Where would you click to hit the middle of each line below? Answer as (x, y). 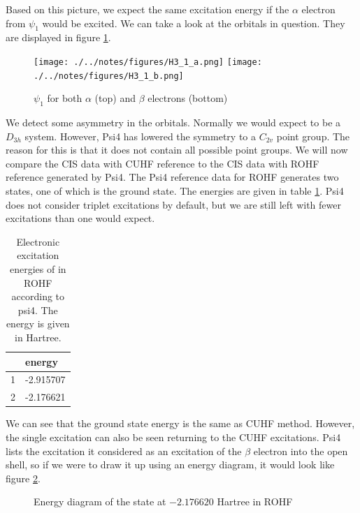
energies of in (38, 269)
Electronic (38, 241)
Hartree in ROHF (255, 501)
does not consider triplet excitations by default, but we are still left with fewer (173, 204)
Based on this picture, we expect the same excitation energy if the (147, 9)
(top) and (115, 98)
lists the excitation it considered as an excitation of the (124, 451)
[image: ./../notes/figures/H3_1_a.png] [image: (148, 62)
